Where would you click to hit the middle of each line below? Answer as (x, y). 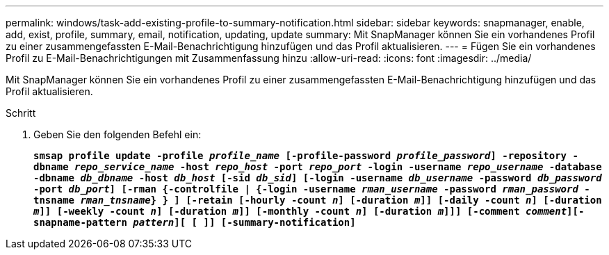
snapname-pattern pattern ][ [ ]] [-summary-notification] (195, 222)
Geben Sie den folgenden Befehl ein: (117, 134)
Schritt (21, 113)
